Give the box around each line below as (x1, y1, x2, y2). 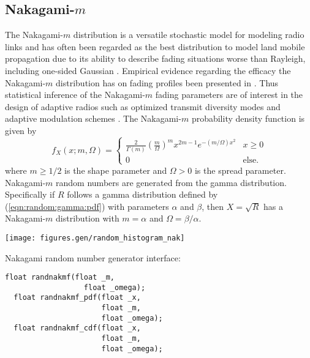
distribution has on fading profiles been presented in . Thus (56, 76, 279, 89)
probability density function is (191, 112, 305, 125)
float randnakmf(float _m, (5, 273, 115, 282)
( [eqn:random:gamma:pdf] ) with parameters (5, 200, 169, 212)
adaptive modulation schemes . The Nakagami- (5, 112, 181, 125)
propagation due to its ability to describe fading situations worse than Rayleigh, (5, 52, 306, 65)
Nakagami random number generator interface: (5, 251, 181, 264)
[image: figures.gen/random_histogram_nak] (5, 233, 185, 242)
